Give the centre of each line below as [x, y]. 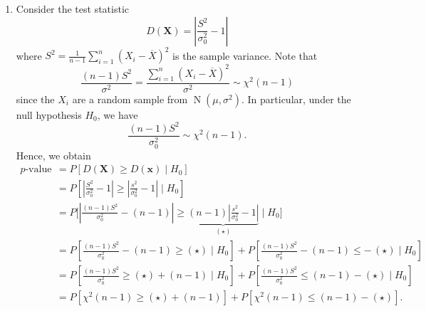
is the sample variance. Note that [245, 55]
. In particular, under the [296, 99]
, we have [118, 114]
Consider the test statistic [73, 9]
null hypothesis [49, 114]
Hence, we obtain [53, 155]
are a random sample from [130, 99]
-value [38, 170]
